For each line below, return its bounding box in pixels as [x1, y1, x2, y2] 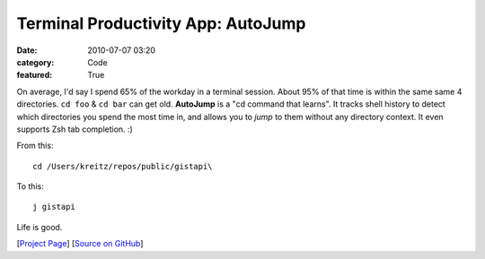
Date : [16, 45, 38, 56]
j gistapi [32, 202, 75, 212]
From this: [16, 140, 54, 151]
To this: [16, 181, 44, 192]
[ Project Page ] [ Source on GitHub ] [16, 238, 144, 249]
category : [16, 56, 55, 67]
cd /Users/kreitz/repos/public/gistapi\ [32, 161, 213, 171]
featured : [16, 70, 53, 81]
